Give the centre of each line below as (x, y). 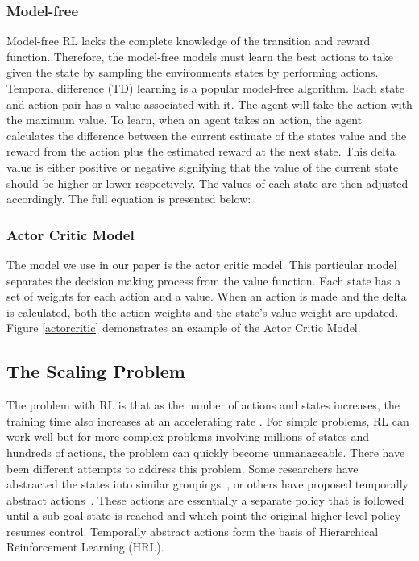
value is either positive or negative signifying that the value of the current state (203, 166)
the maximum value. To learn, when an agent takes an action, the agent (185, 120)
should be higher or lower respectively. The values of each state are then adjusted (207, 183)
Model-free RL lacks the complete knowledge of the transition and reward (189, 41)
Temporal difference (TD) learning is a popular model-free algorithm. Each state (205, 88)
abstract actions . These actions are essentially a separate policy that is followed (205, 499)
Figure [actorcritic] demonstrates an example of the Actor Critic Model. (184, 328)
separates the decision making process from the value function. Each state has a (204, 280)
